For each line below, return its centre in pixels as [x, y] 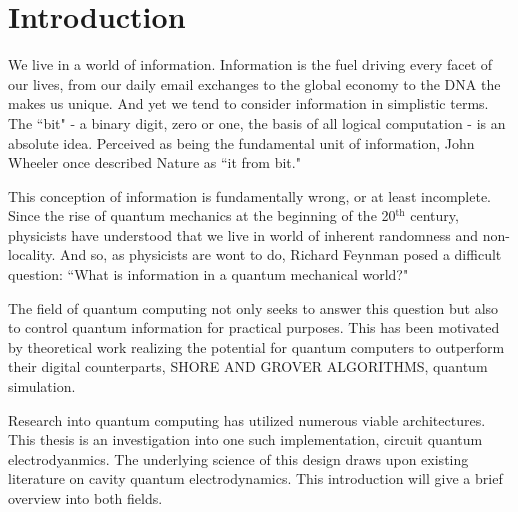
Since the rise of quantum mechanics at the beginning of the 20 [202, 215]
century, [434, 215]
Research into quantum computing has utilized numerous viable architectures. [247, 419]
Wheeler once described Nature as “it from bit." [154, 162]
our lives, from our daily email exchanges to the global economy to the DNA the [254, 83]
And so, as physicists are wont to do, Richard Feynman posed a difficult [281, 254]
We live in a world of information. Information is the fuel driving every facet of [250, 64]
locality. [32, 254]
